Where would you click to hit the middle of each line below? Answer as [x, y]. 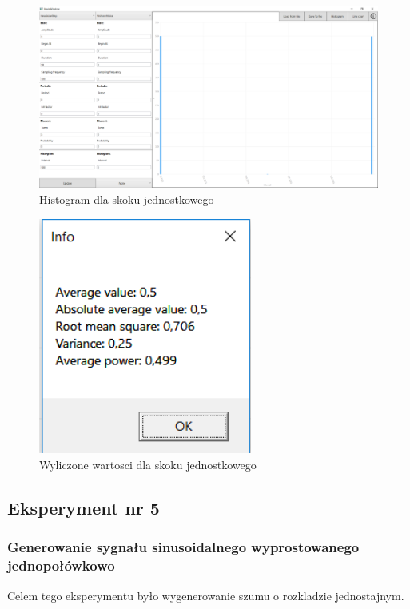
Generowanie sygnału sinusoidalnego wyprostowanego [183, 547]
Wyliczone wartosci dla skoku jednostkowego [148, 465]
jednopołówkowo [61, 565]
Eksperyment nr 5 [84, 508]
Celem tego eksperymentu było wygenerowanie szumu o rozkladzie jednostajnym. [206, 595]
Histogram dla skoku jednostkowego [127, 199]
